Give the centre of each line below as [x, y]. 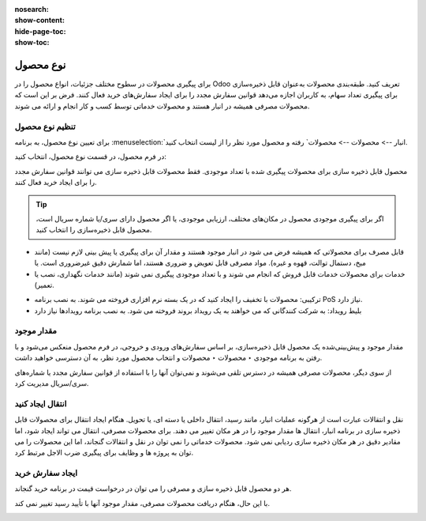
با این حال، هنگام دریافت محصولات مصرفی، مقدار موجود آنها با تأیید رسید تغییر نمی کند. [142, 503]
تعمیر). [44, 285]
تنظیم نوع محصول [45, 126]
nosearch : [32, 9]
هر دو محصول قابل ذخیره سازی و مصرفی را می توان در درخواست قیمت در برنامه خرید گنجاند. [153, 489]
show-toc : [32, 43]
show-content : [39, 21]
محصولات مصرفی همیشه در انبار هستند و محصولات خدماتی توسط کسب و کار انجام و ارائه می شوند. [162, 106]
